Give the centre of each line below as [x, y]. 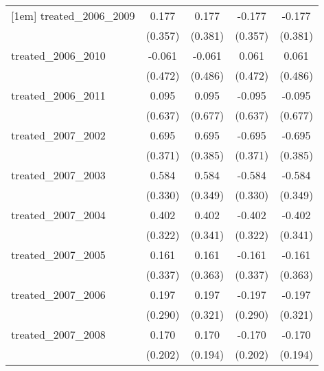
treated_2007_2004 [58, 215]
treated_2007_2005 [58, 255]
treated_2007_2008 [58, 334]
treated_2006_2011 [58, 95]
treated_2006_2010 [58, 55]
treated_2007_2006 [58, 294]
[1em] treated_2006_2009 [73, 15]
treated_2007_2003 [58, 175]
